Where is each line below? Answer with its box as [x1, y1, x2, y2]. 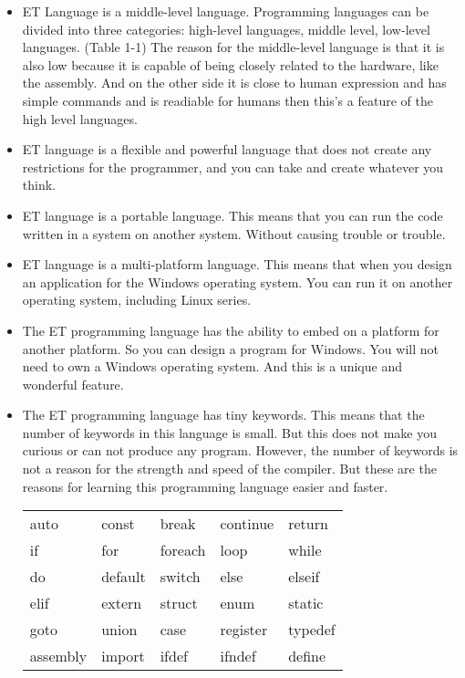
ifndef [220, 645, 256, 667]
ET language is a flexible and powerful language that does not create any [22, 140, 432, 159]
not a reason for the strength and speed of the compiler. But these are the [22, 459, 437, 478]
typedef [288, 619, 336, 641]
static [288, 592, 324, 614]
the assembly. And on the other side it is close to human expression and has [22, 73, 447, 92]
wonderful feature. [22, 374, 124, 393]
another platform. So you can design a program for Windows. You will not [22, 339, 439, 358]
